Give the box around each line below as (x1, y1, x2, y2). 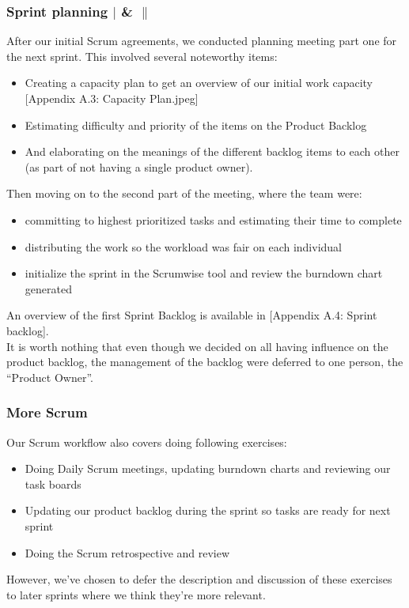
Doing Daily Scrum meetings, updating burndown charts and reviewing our (25, 460, 391, 477)
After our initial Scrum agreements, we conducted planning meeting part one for (6, 32, 397, 49)
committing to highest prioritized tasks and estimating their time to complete (25, 212, 402, 228)
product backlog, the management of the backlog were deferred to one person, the (6, 353, 403, 370)
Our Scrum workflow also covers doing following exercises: (6, 433, 287, 450)
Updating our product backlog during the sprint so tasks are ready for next (25, 502, 391, 519)
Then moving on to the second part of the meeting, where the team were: (6, 185, 362, 202)
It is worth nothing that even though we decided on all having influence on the (6, 338, 388, 354)
